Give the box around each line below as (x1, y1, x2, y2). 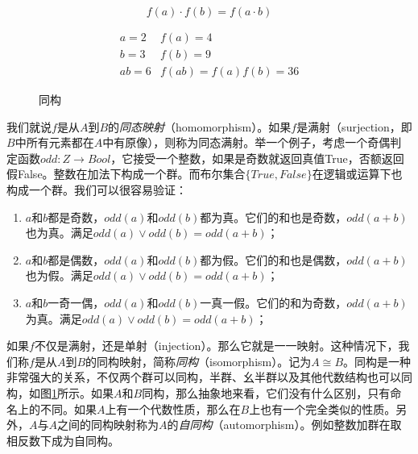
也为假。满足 (25, 267, 93, 284)
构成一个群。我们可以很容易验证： (6, 181, 187, 198)
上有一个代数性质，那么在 (105, 400, 241, 417)
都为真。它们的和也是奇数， (200, 208, 347, 225)
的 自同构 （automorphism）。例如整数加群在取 (167, 416, 402, 433)
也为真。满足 (25, 224, 93, 241)
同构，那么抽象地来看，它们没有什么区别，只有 (142, 385, 391, 401)
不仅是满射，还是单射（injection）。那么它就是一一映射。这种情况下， (34, 337, 399, 354)
